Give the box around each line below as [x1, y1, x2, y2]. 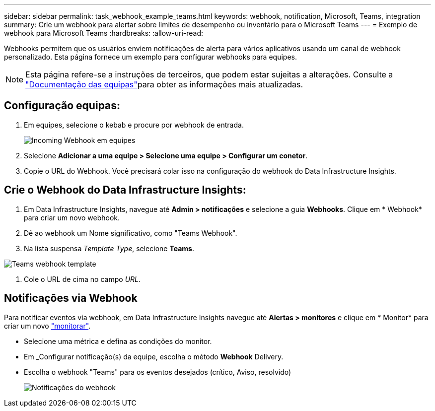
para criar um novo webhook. [24, 213, 120, 222]
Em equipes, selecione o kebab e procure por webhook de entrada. [24, 120, 244, 129]
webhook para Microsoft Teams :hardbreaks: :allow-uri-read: [4, 29, 204, 37]
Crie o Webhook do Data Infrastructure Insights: [4, 184, 246, 197]
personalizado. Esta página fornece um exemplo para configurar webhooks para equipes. [4, 53, 297, 61]
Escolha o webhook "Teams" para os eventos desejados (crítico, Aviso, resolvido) [24, 367, 291, 376]
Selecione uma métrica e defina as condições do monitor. [24, 337, 212, 345]
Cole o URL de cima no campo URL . [24, 274, 141, 283]
